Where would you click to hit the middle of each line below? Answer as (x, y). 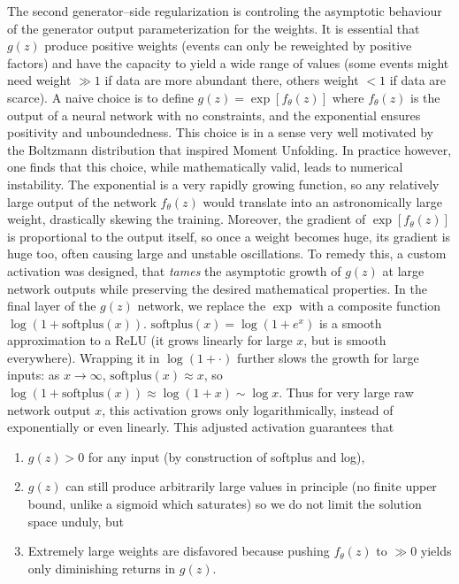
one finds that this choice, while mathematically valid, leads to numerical (205, 167)
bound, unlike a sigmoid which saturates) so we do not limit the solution (225, 504)
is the (425, 97)
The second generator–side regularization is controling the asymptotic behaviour (225, 11)
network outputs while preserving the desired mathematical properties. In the (217, 288)
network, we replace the (202, 306)
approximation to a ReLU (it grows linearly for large (150, 340)
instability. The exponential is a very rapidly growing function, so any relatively (223, 184)
